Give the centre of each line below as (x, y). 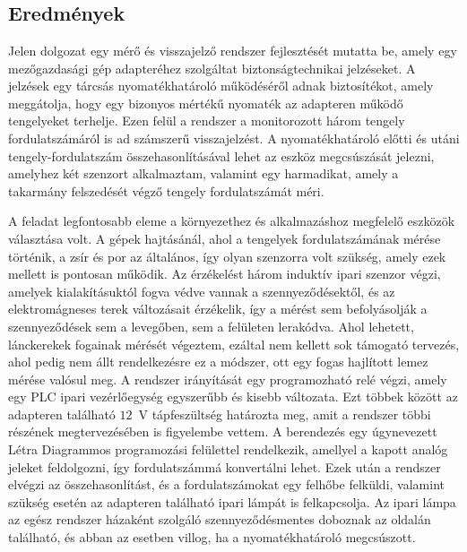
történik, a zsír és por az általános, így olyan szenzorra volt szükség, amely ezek (227, 256)
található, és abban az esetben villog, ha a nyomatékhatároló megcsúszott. (212, 537)
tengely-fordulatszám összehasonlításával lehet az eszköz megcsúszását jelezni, (221, 155)
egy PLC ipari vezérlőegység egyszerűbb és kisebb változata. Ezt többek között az (233, 397)
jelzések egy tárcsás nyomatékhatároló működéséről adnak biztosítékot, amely (221, 86)
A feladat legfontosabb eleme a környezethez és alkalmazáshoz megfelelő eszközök (232, 221)
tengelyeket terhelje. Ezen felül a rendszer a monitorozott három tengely (207, 121)
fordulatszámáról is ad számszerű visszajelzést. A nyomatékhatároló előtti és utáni (234, 138)
